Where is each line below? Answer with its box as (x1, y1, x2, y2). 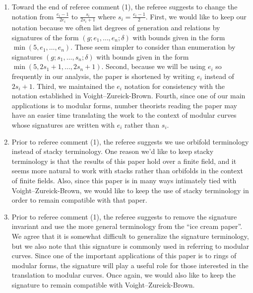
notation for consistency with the (124, 80, 225, 91)
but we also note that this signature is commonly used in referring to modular (11, 240, 249, 251)
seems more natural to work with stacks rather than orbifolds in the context (11, 165, 243, 176)
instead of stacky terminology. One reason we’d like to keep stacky (11, 146, 214, 156)
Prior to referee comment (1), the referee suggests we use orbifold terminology (11, 136, 249, 146)
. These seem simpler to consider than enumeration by (70, 42, 236, 52)
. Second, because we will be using (101, 61, 206, 72)
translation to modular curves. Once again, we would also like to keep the (11, 270, 236, 280)
